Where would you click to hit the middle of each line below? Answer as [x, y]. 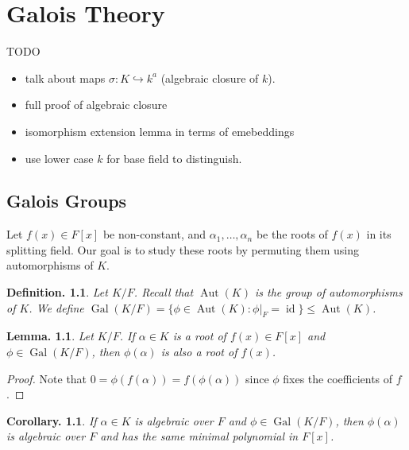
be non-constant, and [154, 234]
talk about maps [65, 78]
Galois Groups [67, 201]
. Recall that [164, 292]
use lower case [59, 158]
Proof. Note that [47, 378]
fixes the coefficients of [338, 378]
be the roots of [292, 234]
